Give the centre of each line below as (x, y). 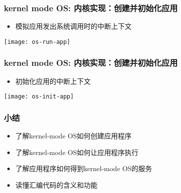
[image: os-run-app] (37, 42)
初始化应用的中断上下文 (53, 81)
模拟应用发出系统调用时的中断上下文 (73, 26)
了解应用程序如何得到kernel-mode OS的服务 (84, 168)
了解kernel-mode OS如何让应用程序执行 (77, 152)
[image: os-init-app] (39, 97)
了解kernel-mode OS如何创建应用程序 (73, 136)
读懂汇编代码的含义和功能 (56, 184)
